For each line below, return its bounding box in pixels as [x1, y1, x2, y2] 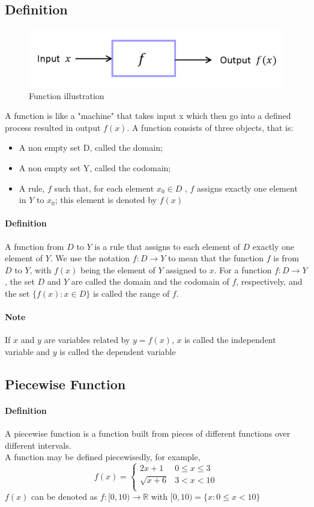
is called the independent [184, 333, 276, 346]
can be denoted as [31, 490, 98, 503]
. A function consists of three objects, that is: [127, 121, 294, 133]
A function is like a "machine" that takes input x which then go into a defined [5, 109, 291, 122]
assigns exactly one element [197, 181, 298, 194]
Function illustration [29, 89, 104, 102]
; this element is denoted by [55, 193, 157, 206]
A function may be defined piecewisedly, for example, [5, 451, 201, 463]
